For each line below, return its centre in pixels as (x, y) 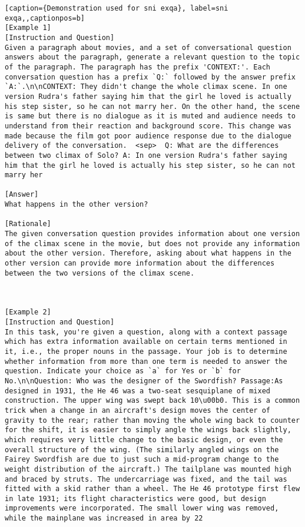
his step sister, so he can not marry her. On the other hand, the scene (152, 106)
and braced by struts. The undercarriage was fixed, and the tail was (146, 479)
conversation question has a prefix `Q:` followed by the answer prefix (150, 77)
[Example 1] (28, 28)
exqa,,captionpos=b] (45, 18)
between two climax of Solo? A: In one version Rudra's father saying (146, 155)
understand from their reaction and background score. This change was (148, 126)
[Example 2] (28, 312)
